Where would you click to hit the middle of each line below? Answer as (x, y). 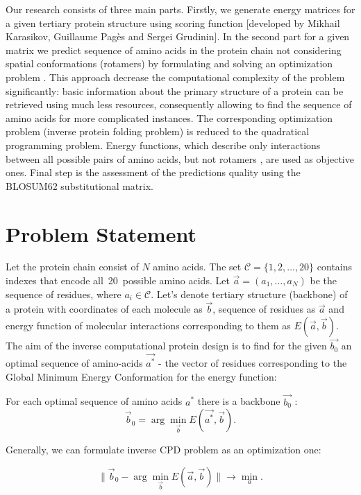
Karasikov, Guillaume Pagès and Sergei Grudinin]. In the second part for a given (178, 36)
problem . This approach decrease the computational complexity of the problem (175, 77)
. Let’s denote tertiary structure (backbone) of (249, 294)
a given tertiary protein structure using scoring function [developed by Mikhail (173, 23)
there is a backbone (239, 401)
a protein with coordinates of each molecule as (104, 309)
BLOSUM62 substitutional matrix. (79, 185)
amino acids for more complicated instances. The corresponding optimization (169, 118)
